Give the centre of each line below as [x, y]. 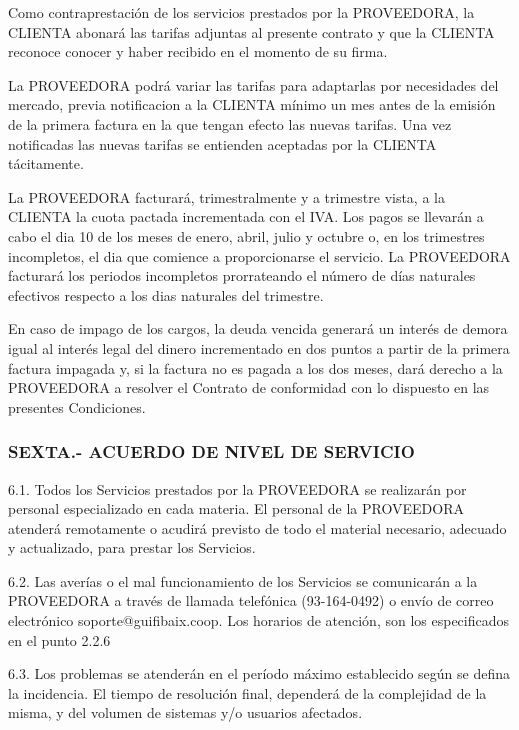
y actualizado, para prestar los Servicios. [132, 547]
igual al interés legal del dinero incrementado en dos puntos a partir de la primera [259, 347]
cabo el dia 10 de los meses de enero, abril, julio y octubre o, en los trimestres [246, 235]
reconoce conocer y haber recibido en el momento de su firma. [198, 51]
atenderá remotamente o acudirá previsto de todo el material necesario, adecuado [257, 527]
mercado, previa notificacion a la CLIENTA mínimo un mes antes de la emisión [252, 104]
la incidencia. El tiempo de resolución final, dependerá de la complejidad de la [247, 692]
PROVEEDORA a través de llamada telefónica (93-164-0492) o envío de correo [251, 600]
